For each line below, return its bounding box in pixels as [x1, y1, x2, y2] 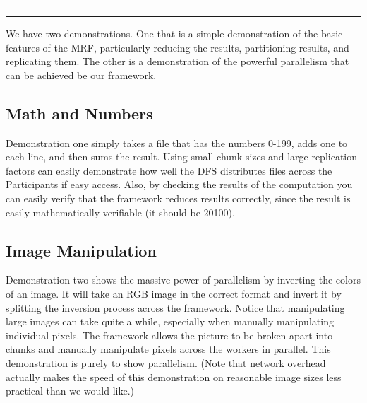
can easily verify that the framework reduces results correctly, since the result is [6, 190, 351, 205]
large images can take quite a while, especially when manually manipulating [6, 314, 334, 329]
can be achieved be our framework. [6, 67, 157, 82]
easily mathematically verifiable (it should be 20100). [6, 204, 235, 219]
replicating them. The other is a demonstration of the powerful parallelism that [6, 54, 349, 69]
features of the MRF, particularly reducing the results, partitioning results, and [6, 40, 349, 54]
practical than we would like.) [6, 383, 135, 398]
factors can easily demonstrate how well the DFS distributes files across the [6, 163, 332, 177]
